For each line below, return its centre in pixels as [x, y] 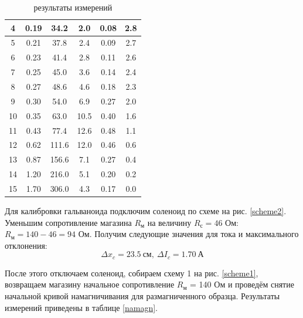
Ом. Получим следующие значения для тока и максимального [188, 234]
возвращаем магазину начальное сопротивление [90, 284]
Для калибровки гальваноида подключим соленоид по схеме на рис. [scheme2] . [146, 210]
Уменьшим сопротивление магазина [68, 222]
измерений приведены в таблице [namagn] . [81, 307]
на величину [169, 222]
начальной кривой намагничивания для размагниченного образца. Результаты [142, 295]
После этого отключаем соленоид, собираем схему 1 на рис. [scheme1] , [132, 273]
